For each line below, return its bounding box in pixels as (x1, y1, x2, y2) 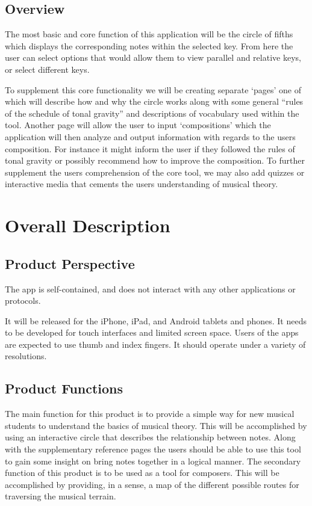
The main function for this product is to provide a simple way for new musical (5, 407, 295, 420)
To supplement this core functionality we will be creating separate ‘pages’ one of (5, 83, 301, 96)
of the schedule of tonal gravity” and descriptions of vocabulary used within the (5, 106, 299, 119)
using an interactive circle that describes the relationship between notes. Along (5, 431, 296, 443)
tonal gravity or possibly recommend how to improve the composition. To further (5, 154, 305, 167)
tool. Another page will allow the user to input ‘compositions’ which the (5, 119, 271, 131)
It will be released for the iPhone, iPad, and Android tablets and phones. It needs (5, 314, 307, 327)
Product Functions (5, 379, 123, 398)
